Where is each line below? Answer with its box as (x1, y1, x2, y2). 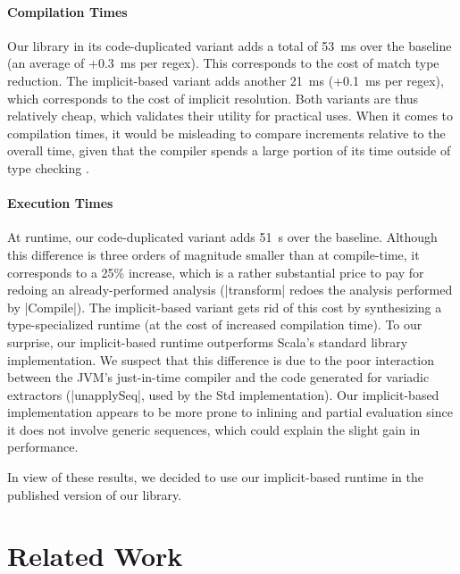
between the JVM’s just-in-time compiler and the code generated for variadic (7, 368, 430, 387)
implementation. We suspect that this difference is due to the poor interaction (7, 350, 434, 369)
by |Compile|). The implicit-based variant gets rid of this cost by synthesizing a (7, 297, 442, 316)
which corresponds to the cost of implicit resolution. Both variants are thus (7, 88, 419, 107)
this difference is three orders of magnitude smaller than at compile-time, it (7, 245, 420, 263)
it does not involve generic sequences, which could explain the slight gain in (7, 420, 421, 438)
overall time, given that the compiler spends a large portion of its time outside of (7, 141, 451, 160)
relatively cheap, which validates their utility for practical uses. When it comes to (7, 106, 453, 125)
